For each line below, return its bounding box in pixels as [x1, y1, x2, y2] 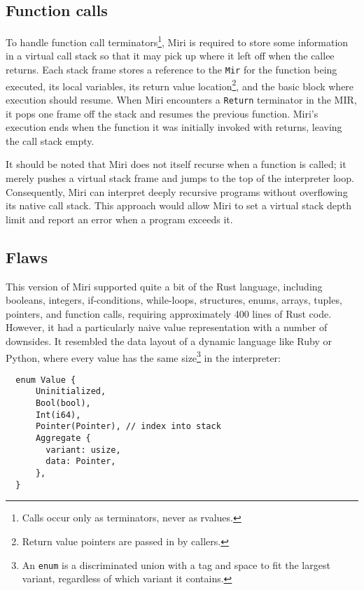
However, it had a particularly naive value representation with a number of [6, 320, 328, 335]
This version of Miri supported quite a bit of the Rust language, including [6, 279, 323, 293]
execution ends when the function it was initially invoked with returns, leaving [6, 120, 342, 134]
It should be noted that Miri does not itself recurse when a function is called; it [6, 157, 346, 171]
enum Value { [15, 374, 76, 385]
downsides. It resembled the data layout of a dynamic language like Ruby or [6, 333, 332, 348]
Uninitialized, [35, 386, 106, 397]
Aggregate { [35, 433, 91, 444]
